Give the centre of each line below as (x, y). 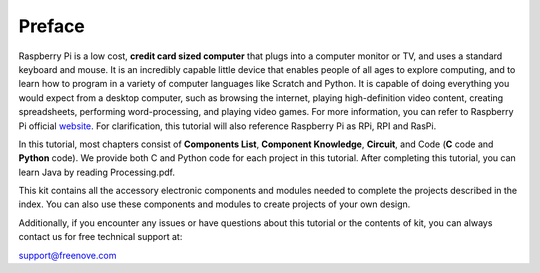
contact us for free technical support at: (100, 237)
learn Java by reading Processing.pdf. (96, 172)
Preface (51, 26)
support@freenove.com (67, 255)
